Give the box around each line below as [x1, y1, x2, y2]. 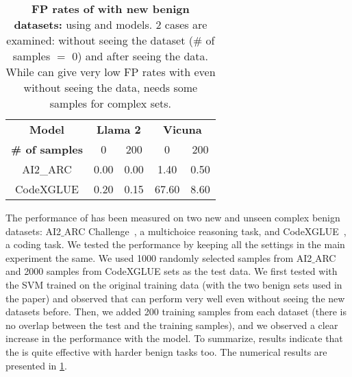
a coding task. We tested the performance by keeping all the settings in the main [5, 237, 345, 252]
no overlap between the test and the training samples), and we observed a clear [5, 317, 338, 332]
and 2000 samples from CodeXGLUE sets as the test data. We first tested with [5, 264, 338, 278]
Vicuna [163, 121, 202, 137]
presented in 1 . [5, 358, 67, 372]
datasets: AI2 [5, 223, 62, 238]
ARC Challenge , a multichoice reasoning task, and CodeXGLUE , [64, 223, 347, 238]
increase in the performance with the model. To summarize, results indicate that [5, 331, 343, 345]
